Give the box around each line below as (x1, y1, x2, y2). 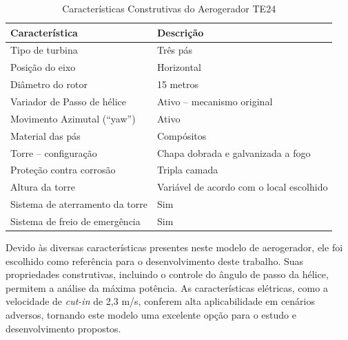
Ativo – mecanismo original (156, 94, 273, 108)
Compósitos (156, 128, 207, 142)
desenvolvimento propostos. (6, 321, 121, 335)
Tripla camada (156, 162, 218, 177)
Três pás (156, 43, 193, 57)
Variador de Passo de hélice (10, 94, 127, 108)
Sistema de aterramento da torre (10, 197, 147, 211)
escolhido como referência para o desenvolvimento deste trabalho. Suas (6, 253, 304, 268)
